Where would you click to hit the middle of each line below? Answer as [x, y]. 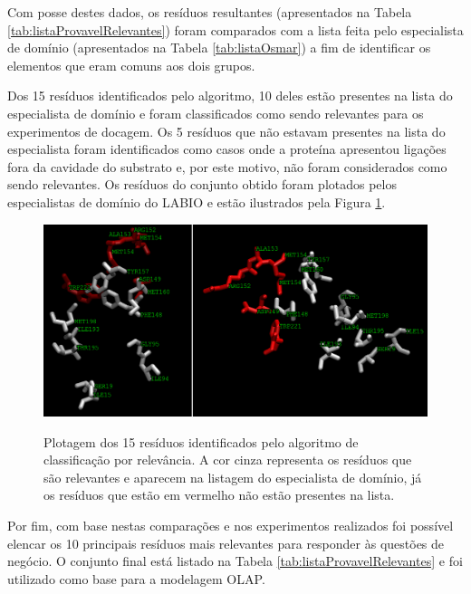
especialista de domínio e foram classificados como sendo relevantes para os [216, 113]
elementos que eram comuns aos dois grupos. [131, 65]
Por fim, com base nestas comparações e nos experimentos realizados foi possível [231, 525]
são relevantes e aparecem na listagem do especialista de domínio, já [233, 477]
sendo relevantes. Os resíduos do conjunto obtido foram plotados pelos [202, 184]
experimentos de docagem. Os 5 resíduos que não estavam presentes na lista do [226, 131]
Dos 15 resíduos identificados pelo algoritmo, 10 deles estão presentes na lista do [230, 96]
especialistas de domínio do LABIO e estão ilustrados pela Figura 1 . [197, 201]
